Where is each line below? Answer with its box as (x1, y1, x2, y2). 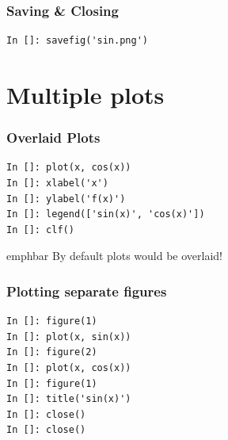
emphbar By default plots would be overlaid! (6, 247, 222, 264)
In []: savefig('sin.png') (6, 35, 148, 47)
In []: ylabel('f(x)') (6, 193, 126, 205)
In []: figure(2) (6, 346, 97, 358)
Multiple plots (6, 78, 165, 110)
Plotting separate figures (6, 281, 167, 300)
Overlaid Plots (6, 128, 101, 147)
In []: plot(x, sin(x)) (6, 331, 131, 342)
